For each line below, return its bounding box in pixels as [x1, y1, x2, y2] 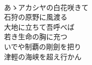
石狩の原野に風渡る [4, 12, 67, 22]
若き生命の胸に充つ [4, 31, 67, 42]
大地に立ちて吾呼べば [4, 21, 74, 32]
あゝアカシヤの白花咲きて [4, 2, 88, 12]
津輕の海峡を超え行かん [4, 51, 81, 61]
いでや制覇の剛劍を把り [4, 41, 81, 51]
